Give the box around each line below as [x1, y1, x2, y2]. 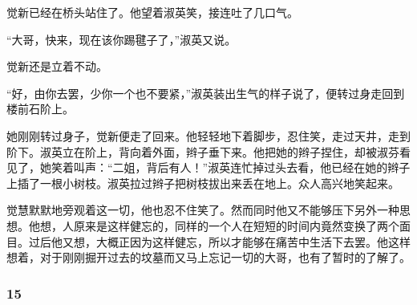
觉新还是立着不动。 [6, 58, 107, 75]
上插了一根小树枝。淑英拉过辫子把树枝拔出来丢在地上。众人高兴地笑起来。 [6, 174, 399, 191]
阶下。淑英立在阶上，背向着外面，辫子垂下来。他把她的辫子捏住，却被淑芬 [6, 143, 399, 160]
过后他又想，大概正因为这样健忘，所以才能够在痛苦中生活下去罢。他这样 [28, 233, 411, 250]
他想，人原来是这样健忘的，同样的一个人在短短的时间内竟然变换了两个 [28, 217, 399, 234]
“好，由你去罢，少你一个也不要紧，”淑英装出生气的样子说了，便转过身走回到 [6, 84, 405, 101]
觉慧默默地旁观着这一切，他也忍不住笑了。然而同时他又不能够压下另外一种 [6, 201, 399, 218]
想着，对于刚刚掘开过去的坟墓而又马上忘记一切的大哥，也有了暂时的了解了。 [6, 249, 411, 266]
